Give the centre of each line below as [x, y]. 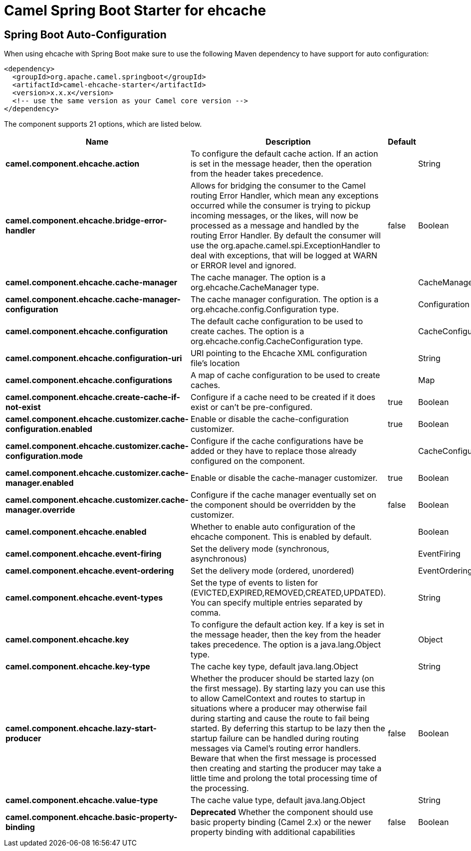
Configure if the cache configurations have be [277, 441]
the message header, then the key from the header [286, 635]
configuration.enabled [49, 429]
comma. [206, 613]
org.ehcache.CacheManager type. [255, 288]
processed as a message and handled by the [275, 226]
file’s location [215, 363]
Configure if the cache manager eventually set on [283, 495]
